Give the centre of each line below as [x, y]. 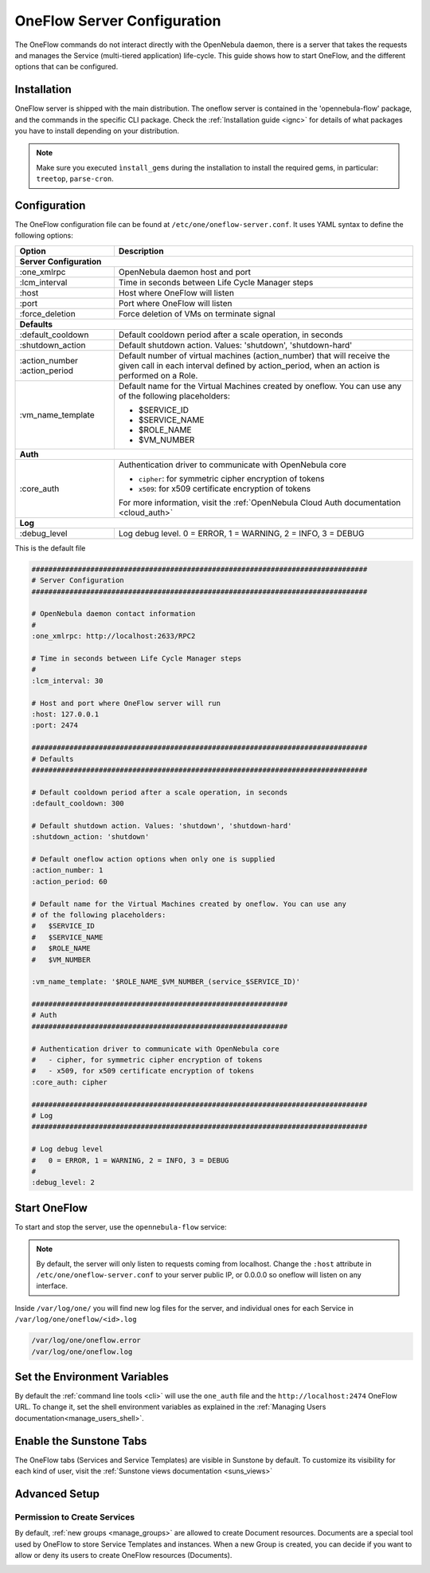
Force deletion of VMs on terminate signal [197, 313]
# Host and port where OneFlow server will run [126, 703]
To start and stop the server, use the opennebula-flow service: [121, 1226]
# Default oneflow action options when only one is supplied [153, 859]
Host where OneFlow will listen [176, 292]
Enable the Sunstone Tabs [81, 1441]
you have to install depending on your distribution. [97, 131]
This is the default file [50, 548]
